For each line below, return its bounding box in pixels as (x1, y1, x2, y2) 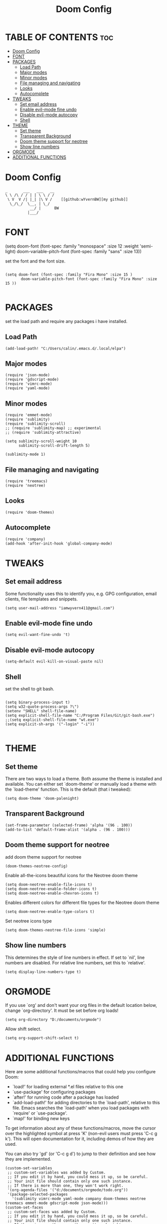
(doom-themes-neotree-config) (5, 864, 68, 869)
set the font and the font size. (5, 258, 66, 264)
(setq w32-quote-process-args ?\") (5, 704, 79, 709)
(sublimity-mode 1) (5, 452, 46, 457)
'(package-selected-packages (7, 1192, 68, 1197)
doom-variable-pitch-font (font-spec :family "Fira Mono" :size (20, 276, 157, 282)
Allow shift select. (5, 1026, 41, 1032)
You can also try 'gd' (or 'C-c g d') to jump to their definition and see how (5, 1151, 156, 1157)
